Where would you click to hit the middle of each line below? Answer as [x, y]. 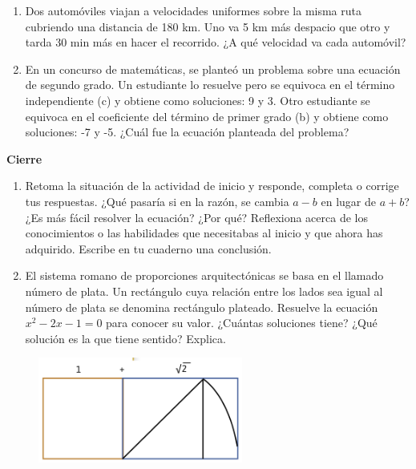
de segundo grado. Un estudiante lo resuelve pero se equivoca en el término [210, 85]
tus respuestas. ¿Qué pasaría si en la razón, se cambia [157, 201]
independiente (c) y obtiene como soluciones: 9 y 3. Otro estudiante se [198, 100]
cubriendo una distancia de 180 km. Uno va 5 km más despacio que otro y [208, 26]
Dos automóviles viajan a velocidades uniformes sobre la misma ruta [193, 10]
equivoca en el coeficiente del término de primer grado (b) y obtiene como [207, 116]
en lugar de [348, 201]
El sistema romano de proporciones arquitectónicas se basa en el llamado [204, 275]
